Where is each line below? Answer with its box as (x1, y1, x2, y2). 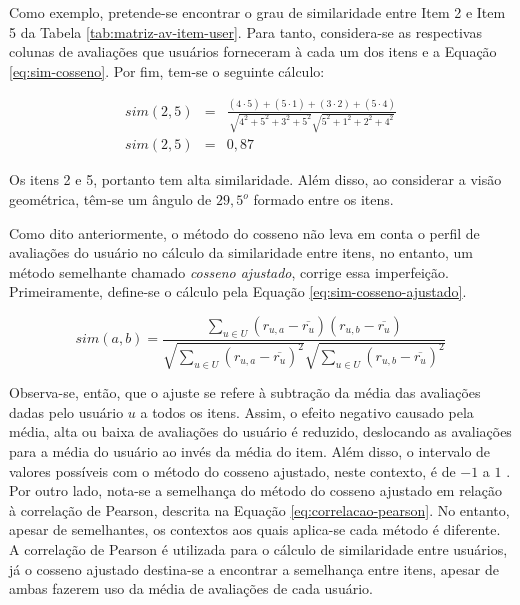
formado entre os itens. (253, 189, 394, 210)
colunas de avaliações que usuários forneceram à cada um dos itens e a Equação (9, 41, 497, 62)
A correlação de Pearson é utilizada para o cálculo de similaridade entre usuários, (9, 538, 508, 559)
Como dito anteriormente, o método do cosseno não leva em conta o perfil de (9, 222, 480, 243)
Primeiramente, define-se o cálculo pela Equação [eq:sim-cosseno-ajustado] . (9, 281, 467, 302)
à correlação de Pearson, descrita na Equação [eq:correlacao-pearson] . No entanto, (9, 499, 510, 520)
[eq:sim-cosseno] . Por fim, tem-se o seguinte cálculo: (9, 60, 325, 81)
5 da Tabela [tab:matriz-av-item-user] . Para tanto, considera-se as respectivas (9, 21, 482, 42)
